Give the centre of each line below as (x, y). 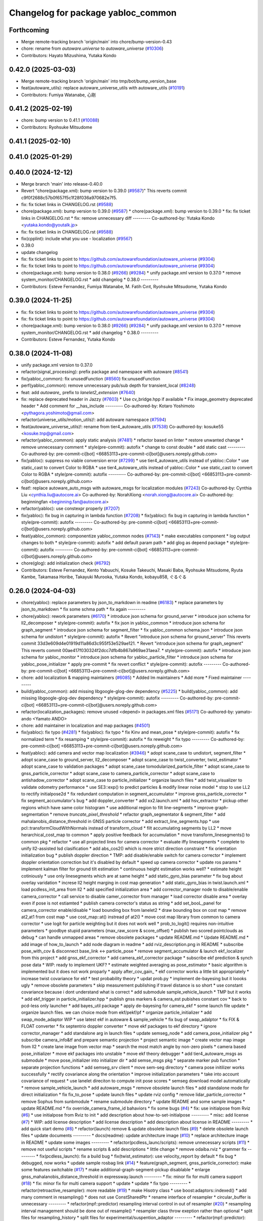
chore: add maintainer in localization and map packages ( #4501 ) (86, 726)
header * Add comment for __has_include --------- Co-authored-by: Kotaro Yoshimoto (108, 406)
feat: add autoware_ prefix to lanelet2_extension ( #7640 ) (78, 392)
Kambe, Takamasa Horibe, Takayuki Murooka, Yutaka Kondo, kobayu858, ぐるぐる (104, 577)
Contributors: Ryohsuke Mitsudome (57, 127)
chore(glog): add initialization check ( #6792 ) (66, 563)
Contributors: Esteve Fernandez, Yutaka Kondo (68, 339)
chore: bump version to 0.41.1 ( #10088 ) (60, 120)
